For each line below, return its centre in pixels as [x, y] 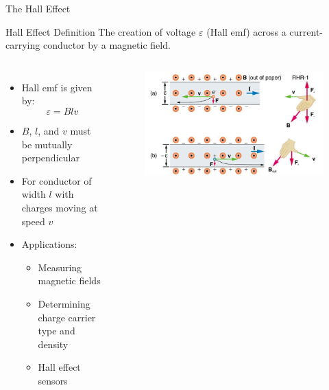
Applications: [49, 244]
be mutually [47, 144]
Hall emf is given [57, 87]
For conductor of [57, 180]
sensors [53, 380]
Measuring [60, 267]
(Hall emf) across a [246, 31]
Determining [64, 303]
